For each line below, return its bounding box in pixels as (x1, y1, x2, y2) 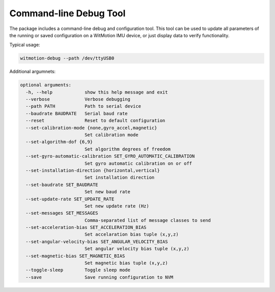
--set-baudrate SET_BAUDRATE (25, 182, 99, 188)
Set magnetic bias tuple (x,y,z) (84, 260, 168, 266)
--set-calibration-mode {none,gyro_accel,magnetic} (25, 125, 157, 131)
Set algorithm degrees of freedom (84, 146, 171, 152)
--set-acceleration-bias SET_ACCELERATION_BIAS (25, 224, 147, 230)
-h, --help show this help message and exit (25, 89, 168, 95)
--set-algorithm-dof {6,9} (25, 139, 93, 145)
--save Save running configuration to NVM (25, 274, 174, 280)
